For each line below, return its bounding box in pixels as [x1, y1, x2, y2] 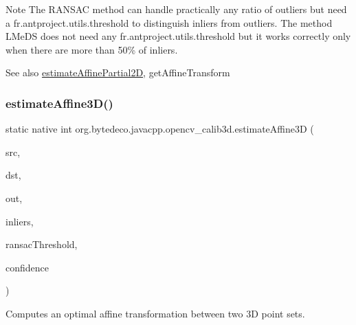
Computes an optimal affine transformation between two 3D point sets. [5, 306, 305, 320]
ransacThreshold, [5, 237, 78, 251]
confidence [5, 260, 49, 274]
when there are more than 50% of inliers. [5, 42, 178, 56]
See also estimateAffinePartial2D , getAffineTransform [5, 65, 230, 80]
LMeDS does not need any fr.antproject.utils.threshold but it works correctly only [5, 29, 351, 43]
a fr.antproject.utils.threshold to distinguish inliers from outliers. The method [5, 15, 333, 30]
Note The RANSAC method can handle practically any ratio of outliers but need [5, 2, 347, 16]
